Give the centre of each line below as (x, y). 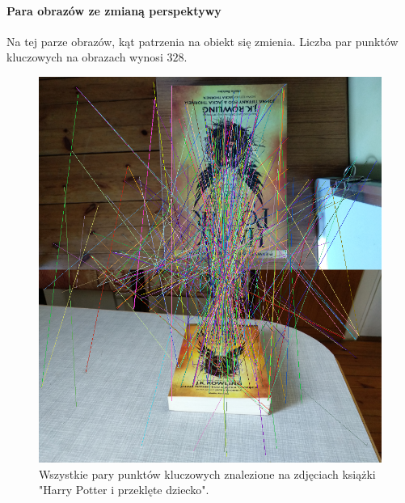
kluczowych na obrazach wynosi (85, 57)
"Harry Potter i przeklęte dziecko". (124, 490)
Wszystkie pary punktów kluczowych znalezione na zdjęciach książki (207, 473)
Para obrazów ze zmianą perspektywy (114, 10)
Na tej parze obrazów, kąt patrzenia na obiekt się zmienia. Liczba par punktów (202, 41)
